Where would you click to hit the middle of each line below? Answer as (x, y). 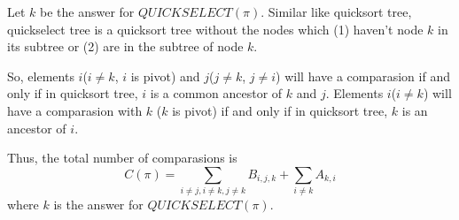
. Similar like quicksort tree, (336, 11)
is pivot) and (165, 76)
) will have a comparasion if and (363, 76)
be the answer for (87, 11)
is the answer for (98, 205)
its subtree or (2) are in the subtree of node (125, 46)
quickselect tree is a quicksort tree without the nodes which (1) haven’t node (215, 29)
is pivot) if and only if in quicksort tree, (280, 110)
